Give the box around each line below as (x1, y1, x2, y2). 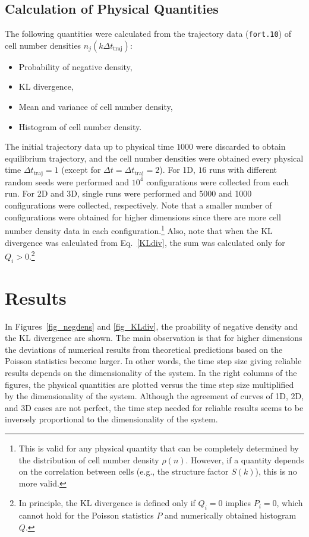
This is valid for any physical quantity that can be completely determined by (18, 442, 299, 454)
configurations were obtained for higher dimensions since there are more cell (5, 210, 281, 223)
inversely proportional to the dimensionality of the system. (5, 413, 218, 425)
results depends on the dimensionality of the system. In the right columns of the (5, 367, 297, 379)
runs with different (209, 163, 278, 176)
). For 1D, (159, 163, 196, 176)
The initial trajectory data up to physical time (5, 140, 174, 153)
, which (276, 497, 303, 509)
